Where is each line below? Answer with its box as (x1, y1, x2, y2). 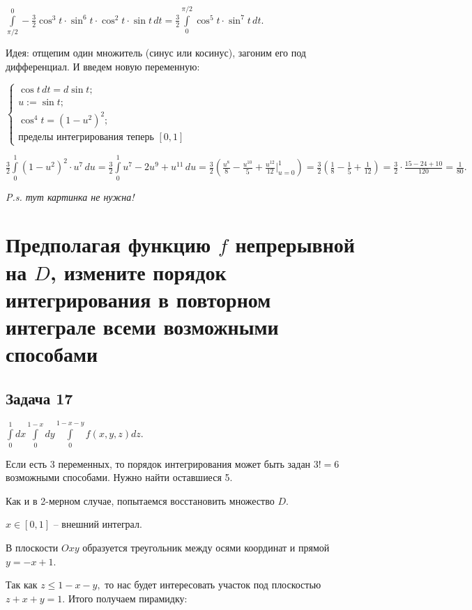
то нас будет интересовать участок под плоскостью (105, 577, 321, 592)
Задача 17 (6, 387, 73, 409)
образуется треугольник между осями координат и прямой (82, 540, 330, 554)
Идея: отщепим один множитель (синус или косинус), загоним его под (6, 45, 306, 60)
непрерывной (235, 230, 355, 259)
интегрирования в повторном (6, 284, 271, 313)
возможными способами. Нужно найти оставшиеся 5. (6, 470, 233, 485)
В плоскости (6, 540, 59, 554)
